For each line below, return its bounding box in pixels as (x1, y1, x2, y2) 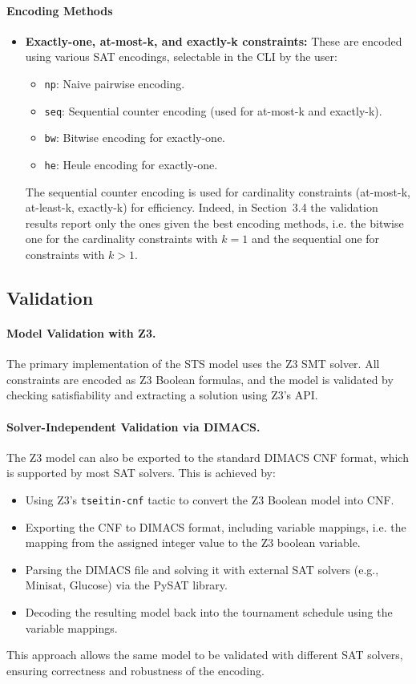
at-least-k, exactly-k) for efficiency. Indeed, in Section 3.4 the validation (25, 199, 378, 216)
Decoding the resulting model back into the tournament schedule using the (25, 603, 393, 620)
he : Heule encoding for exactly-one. (44, 156, 218, 172)
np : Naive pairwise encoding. (44, 75, 185, 91)
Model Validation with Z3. (6, 324, 156, 341)
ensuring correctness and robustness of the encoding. (6, 662, 265, 678)
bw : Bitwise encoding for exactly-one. (44, 129, 225, 146)
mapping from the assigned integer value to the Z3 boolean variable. (25, 534, 361, 551)
